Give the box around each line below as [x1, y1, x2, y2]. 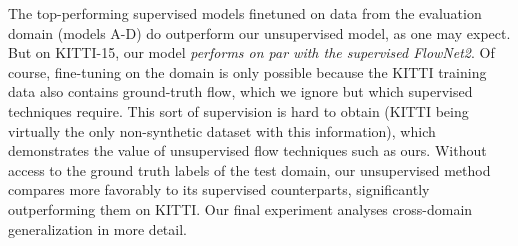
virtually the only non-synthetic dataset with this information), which [8, 120, 436, 141]
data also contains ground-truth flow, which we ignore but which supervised [8, 81, 473, 102]
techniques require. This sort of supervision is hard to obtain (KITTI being [8, 100, 469, 121]
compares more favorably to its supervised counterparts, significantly [8, 179, 430, 200]
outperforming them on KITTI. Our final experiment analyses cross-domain [8, 198, 473, 219]
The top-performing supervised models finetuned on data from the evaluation [8, 3, 482, 23]
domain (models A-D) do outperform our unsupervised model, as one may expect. [8, 22, 511, 43]
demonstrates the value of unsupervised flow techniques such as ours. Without [8, 140, 487, 161]
